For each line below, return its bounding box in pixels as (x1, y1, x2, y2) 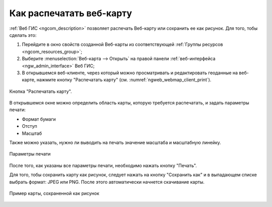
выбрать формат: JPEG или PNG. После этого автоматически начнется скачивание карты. (9, 179, 205, 185)
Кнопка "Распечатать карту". (9, 88, 73, 94)
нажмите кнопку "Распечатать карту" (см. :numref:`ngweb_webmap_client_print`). (36, 77, 212, 83)
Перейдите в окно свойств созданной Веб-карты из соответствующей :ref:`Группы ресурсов (22, 41, 223, 47)
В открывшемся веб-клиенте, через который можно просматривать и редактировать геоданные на (22, 70, 238, 76)
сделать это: (9, 32, 37, 38)
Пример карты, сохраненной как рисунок (9, 190, 100, 196)
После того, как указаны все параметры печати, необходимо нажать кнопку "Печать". (9, 162, 197, 169)
